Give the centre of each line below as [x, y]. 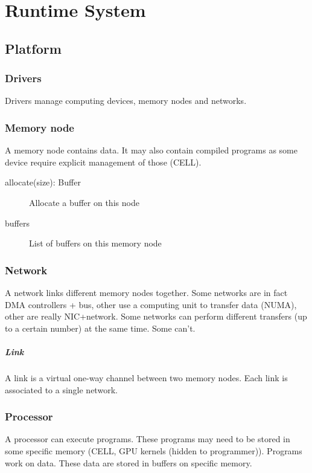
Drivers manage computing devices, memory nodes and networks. [126, 101]
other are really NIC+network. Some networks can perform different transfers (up [156, 316]
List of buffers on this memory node [95, 243]
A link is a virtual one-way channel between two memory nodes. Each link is [146, 377]
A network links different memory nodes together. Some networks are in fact [146, 292]
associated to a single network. [61, 389]
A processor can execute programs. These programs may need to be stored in [148, 439]
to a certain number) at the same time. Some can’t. [100, 328]
